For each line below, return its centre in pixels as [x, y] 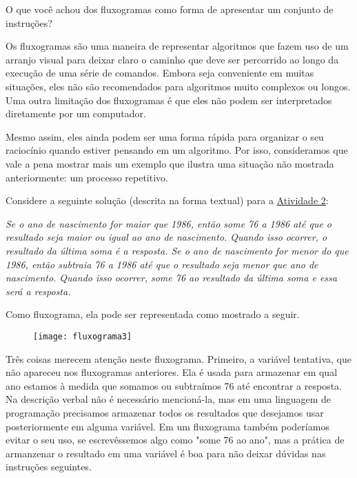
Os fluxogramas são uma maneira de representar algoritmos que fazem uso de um [177, 46]
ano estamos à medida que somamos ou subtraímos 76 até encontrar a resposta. [174, 385]
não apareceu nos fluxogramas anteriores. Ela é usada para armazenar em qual [172, 372]
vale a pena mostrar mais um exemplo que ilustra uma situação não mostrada [170, 163]
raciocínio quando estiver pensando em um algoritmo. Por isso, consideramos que [177, 150]
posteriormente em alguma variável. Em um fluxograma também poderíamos [167, 426]
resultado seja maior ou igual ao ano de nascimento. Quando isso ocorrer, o [166, 237]
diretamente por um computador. [76, 113]
